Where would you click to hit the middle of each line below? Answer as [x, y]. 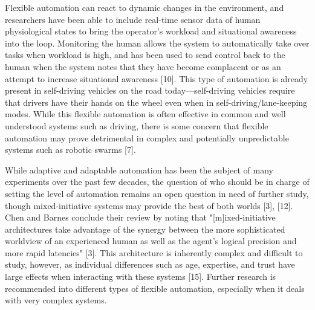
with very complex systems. [56, 300]
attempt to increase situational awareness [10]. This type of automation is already [157, 78]
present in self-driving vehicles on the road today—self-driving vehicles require [150, 90]
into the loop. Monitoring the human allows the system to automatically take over [157, 43]
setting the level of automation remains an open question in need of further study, [157, 193]
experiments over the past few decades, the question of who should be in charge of [157, 182]
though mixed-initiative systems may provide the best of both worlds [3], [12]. [149, 205]
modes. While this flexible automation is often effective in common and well [145, 114]
